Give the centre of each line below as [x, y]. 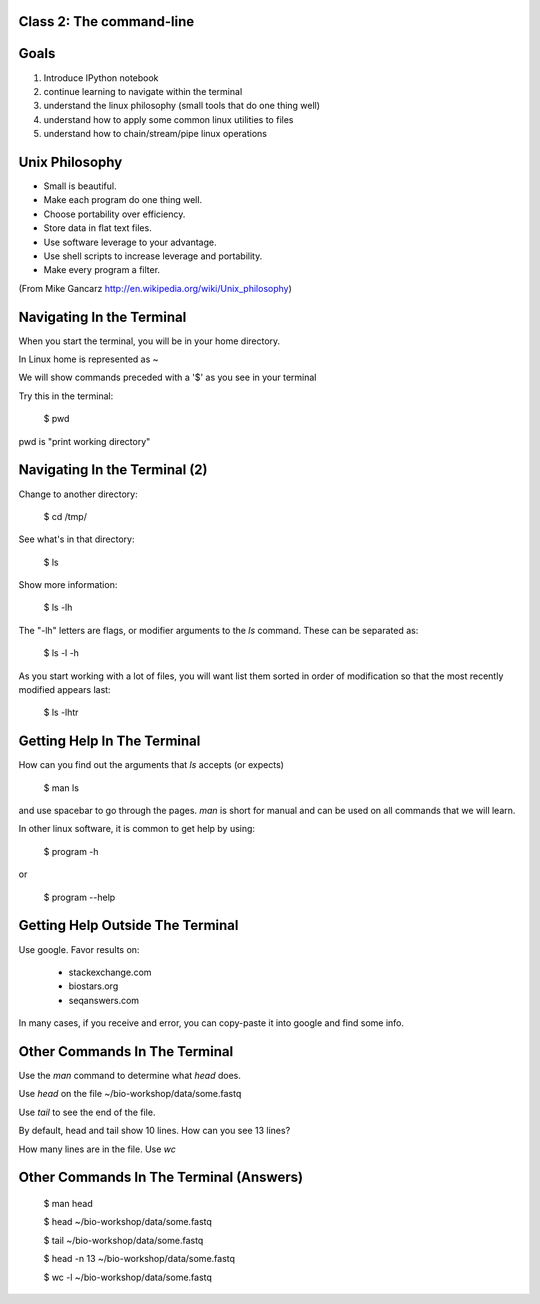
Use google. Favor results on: [79, 949]
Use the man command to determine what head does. [130, 1076]
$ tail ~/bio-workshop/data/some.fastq [123, 1240]
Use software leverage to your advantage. [130, 242]
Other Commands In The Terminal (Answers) [161, 1177]
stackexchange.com [110, 972]
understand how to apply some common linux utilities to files [168, 119]
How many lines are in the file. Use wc [97, 1149]
